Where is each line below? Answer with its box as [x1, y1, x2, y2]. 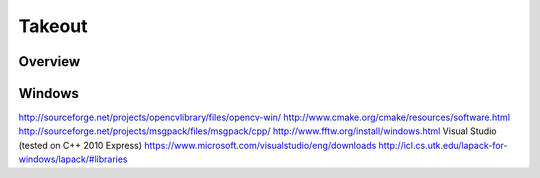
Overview [18, 53, 81, 70]
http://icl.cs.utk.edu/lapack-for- [378, 139, 508, 151]
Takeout [18, 15, 89, 37]
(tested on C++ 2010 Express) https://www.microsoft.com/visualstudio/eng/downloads [18, 139, 377, 151]
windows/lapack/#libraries [18, 153, 128, 165]
